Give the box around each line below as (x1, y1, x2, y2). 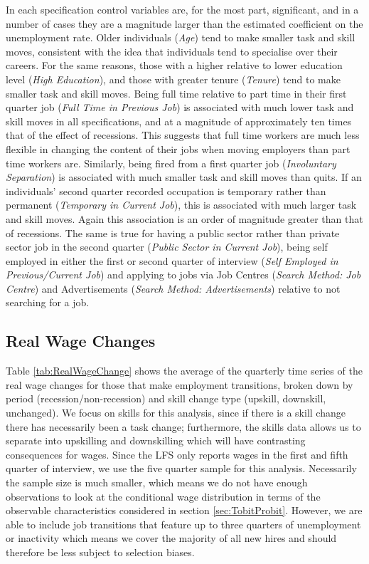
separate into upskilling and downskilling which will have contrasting (6, 433, 306, 448)
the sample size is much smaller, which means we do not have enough (6, 475, 308, 490)
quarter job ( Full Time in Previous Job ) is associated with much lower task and (6, 100, 354, 115)
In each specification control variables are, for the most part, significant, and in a (6, 2, 359, 16)
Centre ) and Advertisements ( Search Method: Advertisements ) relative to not (6, 281, 341, 296)
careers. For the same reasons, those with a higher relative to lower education (6, 58, 343, 73)
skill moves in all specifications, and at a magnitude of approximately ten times (6, 113, 352, 128)
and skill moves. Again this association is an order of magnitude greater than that (6, 211, 363, 226)
